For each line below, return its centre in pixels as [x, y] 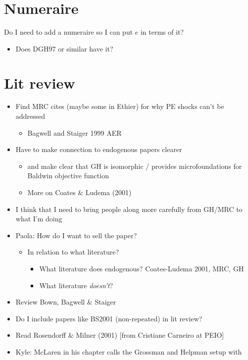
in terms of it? [162, 32]
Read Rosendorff [41, 335]
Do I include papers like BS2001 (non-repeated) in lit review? [109, 318]
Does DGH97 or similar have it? [64, 48]
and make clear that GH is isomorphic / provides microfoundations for [135, 166]
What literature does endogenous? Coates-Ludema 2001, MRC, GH [142, 268]
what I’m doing [39, 219]
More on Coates [51, 192]
